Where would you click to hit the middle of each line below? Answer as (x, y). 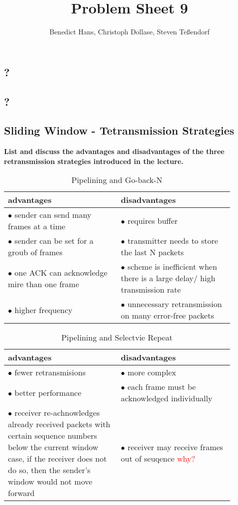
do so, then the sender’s (49, 470)
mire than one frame (44, 284)
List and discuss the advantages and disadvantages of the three (114, 151)
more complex (152, 372)
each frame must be (162, 387)
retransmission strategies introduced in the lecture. (94, 161)
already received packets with (59, 424)
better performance (48, 392)
